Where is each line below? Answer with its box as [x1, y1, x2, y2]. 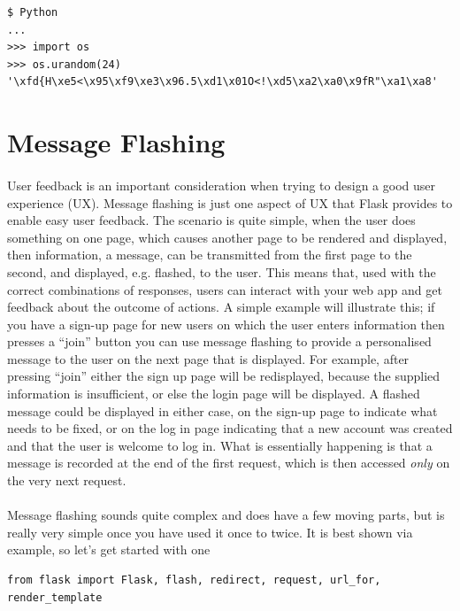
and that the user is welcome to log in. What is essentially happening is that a [7, 436, 433, 454]
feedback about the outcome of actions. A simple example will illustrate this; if [7, 298, 435, 316]
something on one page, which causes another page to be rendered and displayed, [7, 228, 448, 246]
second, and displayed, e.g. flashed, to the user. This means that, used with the [7, 262, 436, 281]
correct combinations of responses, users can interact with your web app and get [7, 280, 442, 298]
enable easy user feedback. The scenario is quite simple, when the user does [7, 211, 416, 229]
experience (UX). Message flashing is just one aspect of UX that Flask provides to [7, 193, 453, 212]
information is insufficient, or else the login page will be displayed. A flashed [7, 384, 420, 403]
